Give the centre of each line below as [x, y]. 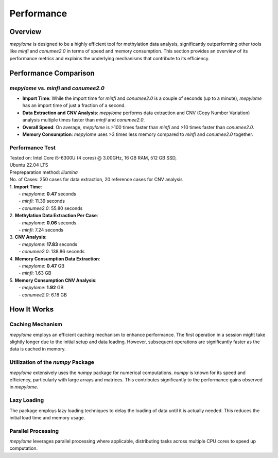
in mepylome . [24, 387]
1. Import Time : [26, 187]
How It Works [32, 310]
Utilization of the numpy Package [52, 362]
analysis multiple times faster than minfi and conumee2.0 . [84, 120]
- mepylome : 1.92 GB [41, 288]
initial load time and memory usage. [47, 417]
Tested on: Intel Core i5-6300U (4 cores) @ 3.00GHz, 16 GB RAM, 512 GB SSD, [93, 158]
